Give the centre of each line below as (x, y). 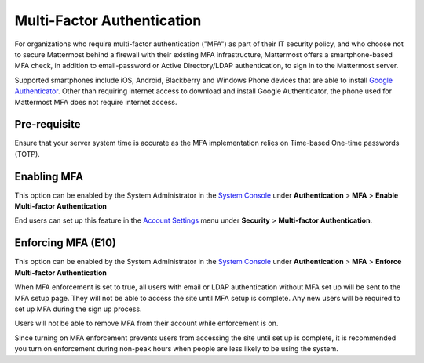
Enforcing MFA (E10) (66, 243)
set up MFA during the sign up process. (78, 309)
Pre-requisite (48, 124)
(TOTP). (27, 154)
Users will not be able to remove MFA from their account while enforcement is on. (146, 323)
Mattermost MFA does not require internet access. (96, 102)
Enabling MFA (49, 176)
